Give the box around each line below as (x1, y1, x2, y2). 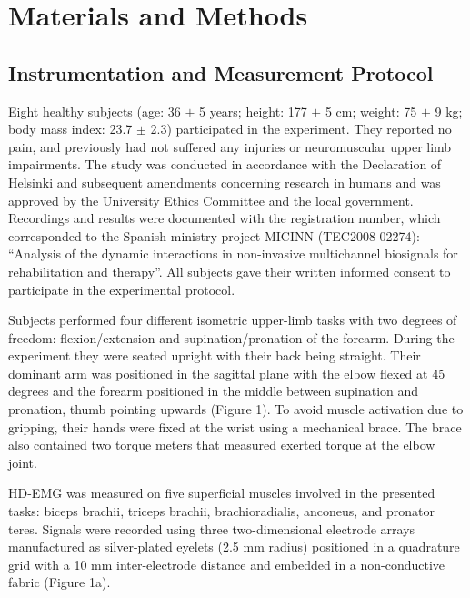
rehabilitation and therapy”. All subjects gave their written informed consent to (8, 261, 451, 280)
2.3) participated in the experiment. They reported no (150, 119, 452, 138)
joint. (8, 452, 37, 471)
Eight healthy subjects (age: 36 (8, 101, 181, 120)
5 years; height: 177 (198, 101, 307, 120)
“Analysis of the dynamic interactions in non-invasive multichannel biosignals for (8, 244, 458, 263)
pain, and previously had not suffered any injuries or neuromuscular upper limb (8, 137, 452, 156)
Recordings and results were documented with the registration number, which (8, 208, 441, 228)
